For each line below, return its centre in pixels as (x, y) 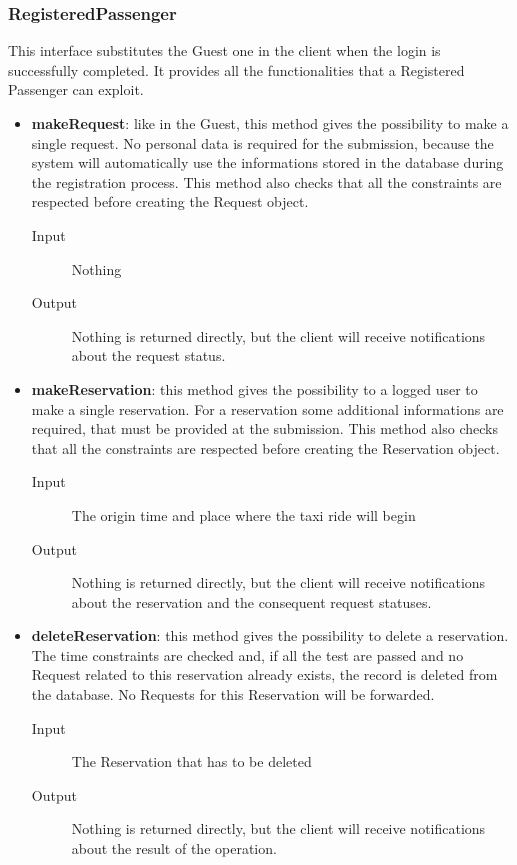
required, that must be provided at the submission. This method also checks (264, 428)
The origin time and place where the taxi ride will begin (243, 514)
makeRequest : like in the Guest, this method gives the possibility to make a (270, 123)
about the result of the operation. (174, 848)
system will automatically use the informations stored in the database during (267, 162)
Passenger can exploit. (76, 89)
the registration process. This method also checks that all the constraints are (266, 181)
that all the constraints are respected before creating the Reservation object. (265, 447)
